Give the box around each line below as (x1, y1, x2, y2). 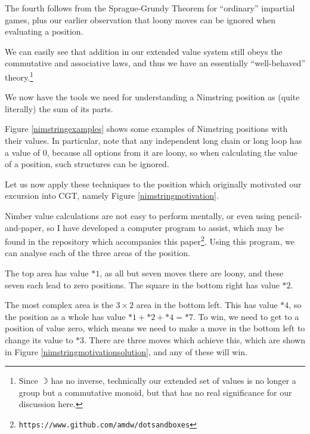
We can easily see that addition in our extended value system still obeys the (5, 45, 283, 57)
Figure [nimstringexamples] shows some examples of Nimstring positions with (5, 122, 288, 135)
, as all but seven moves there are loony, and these (100, 267, 284, 279)
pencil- (277, 209, 302, 221)
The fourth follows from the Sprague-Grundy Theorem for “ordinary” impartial (5, 2, 295, 14)
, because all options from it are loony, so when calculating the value (46, 146, 297, 158)
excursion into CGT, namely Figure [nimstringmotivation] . (5, 189, 219, 202)
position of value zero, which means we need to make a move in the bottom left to (5, 322, 305, 334)
